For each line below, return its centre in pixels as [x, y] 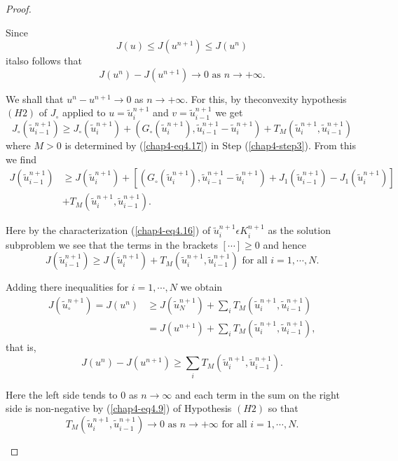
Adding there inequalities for [67, 287]
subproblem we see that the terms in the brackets [112, 244]
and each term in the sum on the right [257, 394]
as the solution [299, 230]
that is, [21, 346]
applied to [84, 112]
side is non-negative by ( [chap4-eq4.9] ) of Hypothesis [119, 408]
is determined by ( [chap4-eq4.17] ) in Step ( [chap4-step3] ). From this [210, 145]
